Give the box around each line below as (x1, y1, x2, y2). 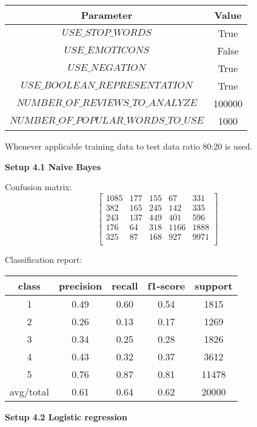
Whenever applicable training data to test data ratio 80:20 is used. (5, 140, 253, 152)
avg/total (10, 384, 49, 399)
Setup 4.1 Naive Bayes (5, 160, 101, 173)
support (195, 278, 233, 293)
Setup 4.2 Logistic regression (5, 410, 127, 423)
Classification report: (5, 253, 82, 265)
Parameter (81, 8, 133, 22)
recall (112, 278, 138, 293)
